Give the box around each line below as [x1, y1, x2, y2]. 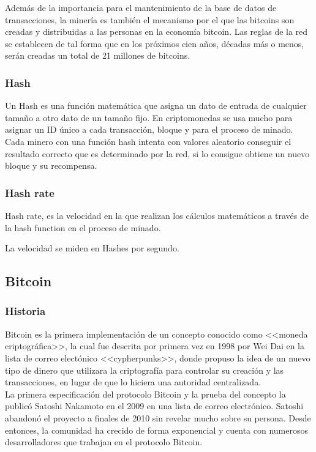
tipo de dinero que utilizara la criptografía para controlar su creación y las [5, 363, 284, 376]
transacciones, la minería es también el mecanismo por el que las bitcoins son [5, 13, 295, 26]
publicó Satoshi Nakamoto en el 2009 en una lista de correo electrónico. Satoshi [5, 399, 304, 412]
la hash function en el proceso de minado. [5, 221, 161, 234]
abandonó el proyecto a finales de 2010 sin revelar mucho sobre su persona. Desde [5, 411, 311, 424]
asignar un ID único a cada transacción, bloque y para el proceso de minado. [5, 123, 293, 136]
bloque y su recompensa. [5, 159, 97, 172]
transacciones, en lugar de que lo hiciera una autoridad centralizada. [5, 376, 261, 388]
